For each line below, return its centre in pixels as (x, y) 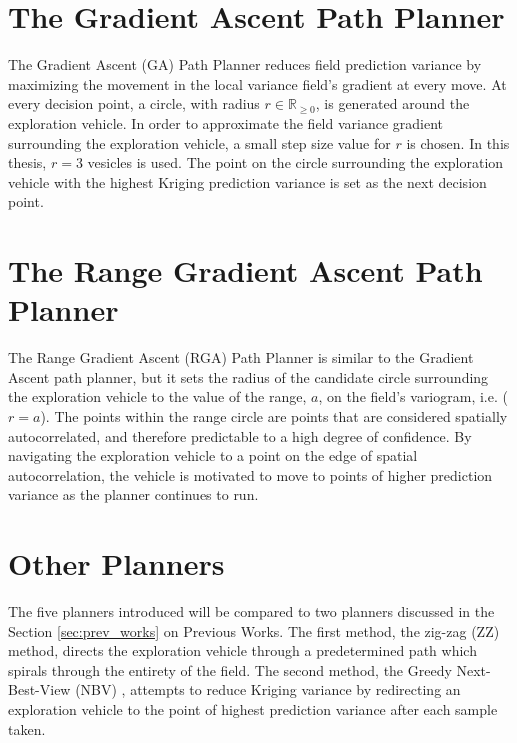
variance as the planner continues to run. (133, 494)
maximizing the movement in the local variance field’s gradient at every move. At (257, 83)
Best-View (39, 689)
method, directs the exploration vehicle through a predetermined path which (242, 650)
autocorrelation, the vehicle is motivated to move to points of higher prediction (250, 474)
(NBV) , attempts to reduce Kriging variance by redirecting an (268, 689)
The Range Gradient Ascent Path (245, 270)
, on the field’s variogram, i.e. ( (413, 396)
